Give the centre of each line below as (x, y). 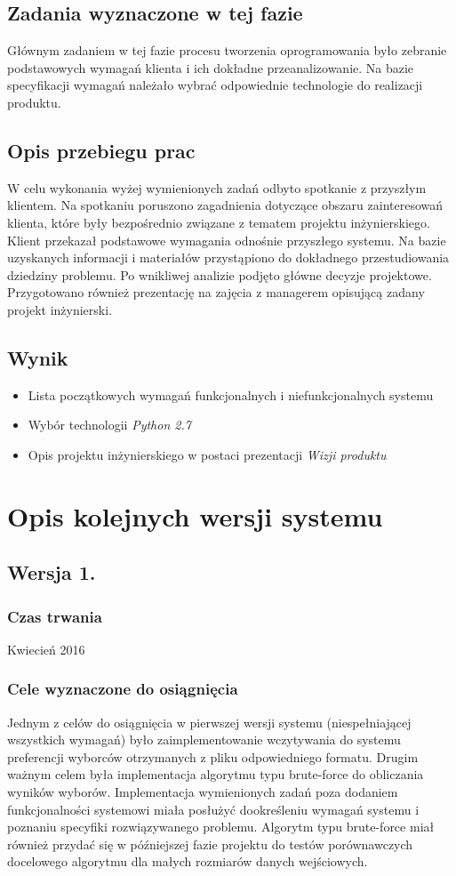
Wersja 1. (52, 572)
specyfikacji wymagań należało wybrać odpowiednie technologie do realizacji (215, 85)
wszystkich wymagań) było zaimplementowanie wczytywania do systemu (204, 739)
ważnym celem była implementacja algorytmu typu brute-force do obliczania (216, 774)
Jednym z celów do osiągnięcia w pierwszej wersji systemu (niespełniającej (209, 722)
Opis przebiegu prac (101, 150)
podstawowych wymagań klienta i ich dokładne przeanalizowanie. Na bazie (211, 67)
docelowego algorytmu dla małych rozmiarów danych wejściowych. (188, 861)
